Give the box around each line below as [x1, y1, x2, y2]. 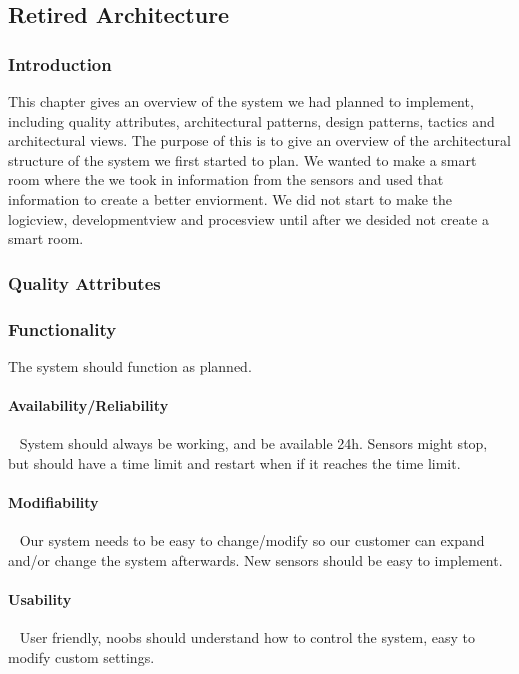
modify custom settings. [8, 646, 155, 667]
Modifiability [8, 491, 99, 512]
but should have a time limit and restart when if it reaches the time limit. [8, 452, 461, 473]
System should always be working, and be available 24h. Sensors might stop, [19, 433, 488, 454]
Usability [8, 588, 72, 609]
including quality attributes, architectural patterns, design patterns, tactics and [8, 110, 495, 131]
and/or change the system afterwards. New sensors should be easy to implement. [8, 549, 503, 570]
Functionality [8, 316, 117, 341]
